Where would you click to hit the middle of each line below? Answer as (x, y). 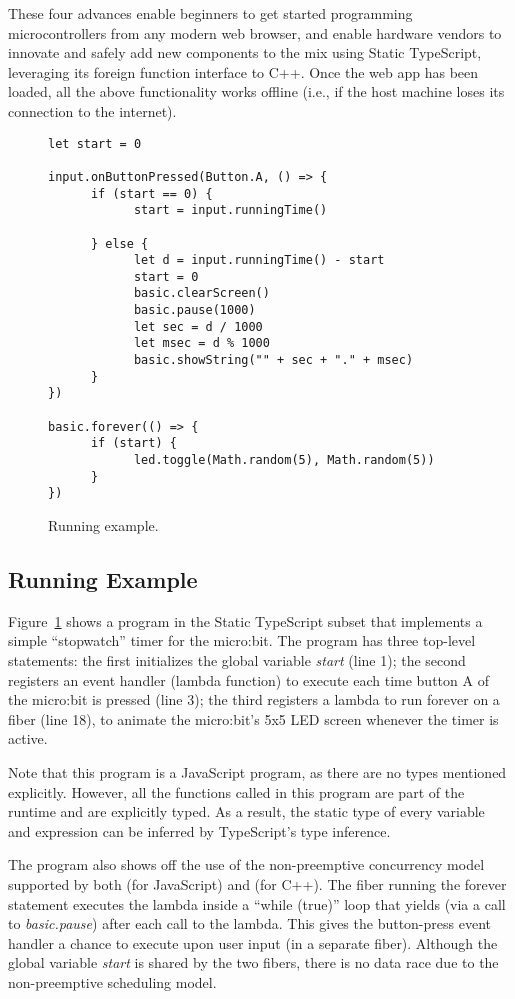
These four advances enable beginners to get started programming (210, 13)
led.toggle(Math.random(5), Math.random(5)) (284, 460)
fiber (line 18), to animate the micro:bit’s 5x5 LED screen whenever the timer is (253, 718)
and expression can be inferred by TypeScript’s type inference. (199, 830)
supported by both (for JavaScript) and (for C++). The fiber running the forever (257, 883)
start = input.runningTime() (230, 210)
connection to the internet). (92, 110)
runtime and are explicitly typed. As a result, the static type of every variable (246, 811)
